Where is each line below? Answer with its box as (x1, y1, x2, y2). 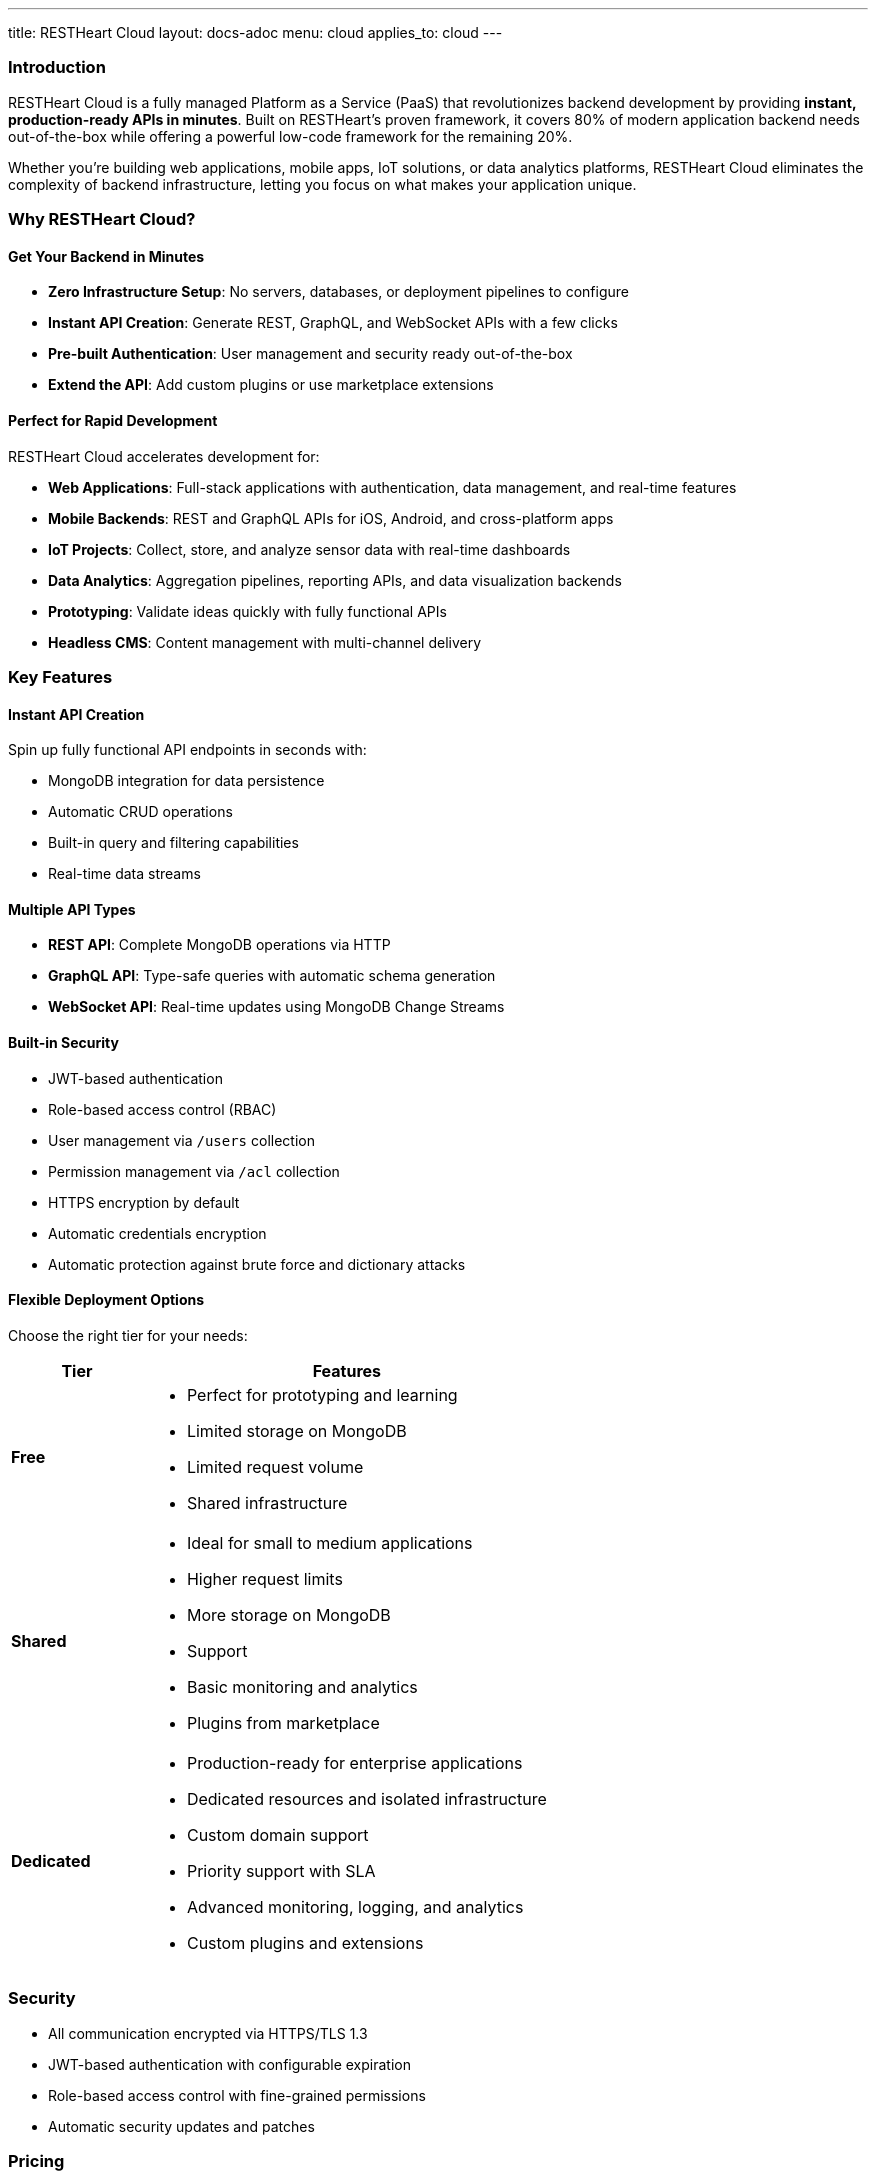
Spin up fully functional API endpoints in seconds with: (8, 741, 367, 759)
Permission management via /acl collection (48, 1162, 340, 1180)
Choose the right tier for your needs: (8, 1326, 248, 1344)
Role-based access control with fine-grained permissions (48, 2086, 426, 2104)
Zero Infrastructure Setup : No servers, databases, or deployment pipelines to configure (48, 283, 629, 301)
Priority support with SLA (186, 1860, 376, 1881)
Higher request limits (186, 1568, 343, 1589)
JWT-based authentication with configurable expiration (48, 2055, 411, 2073)
